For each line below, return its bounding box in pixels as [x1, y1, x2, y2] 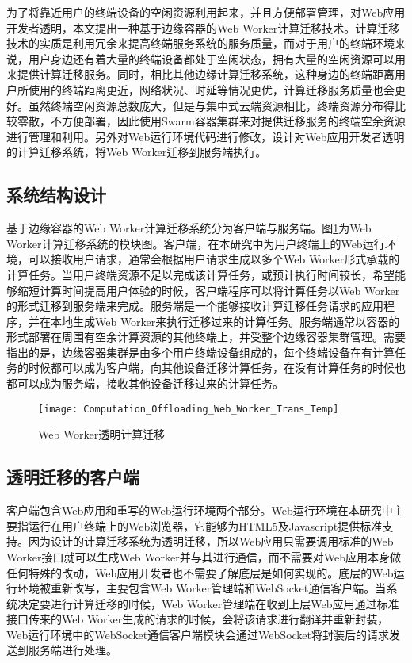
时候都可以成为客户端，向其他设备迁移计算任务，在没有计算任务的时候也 [28, 359, 406, 376]
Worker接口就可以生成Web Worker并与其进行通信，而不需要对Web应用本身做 [6, 548, 401, 565]
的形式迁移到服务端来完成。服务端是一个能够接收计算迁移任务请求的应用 [6, 297, 383, 314]
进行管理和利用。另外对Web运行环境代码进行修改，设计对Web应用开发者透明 [6, 128, 405, 144]
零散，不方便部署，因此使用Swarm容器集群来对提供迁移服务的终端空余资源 [17, 113, 406, 129]
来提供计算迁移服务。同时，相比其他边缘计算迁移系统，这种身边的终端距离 [6, 66, 395, 82]
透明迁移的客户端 [6, 465, 139, 489]
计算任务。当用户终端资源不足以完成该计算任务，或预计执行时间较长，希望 [6, 266, 395, 282]
